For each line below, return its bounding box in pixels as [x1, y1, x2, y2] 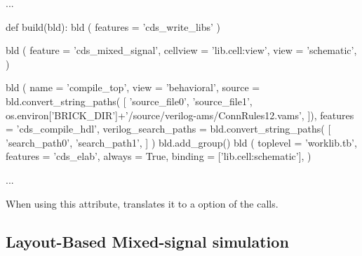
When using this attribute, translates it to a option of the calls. [6, 196, 279, 210]
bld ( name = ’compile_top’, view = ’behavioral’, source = [6, 80, 260, 95]
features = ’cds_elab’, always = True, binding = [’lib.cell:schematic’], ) [6, 149, 311, 163]
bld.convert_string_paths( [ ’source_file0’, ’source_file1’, [6, 93, 253, 108]
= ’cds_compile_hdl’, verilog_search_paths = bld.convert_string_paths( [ [6, 121, 331, 136]
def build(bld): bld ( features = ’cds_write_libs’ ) [6, 19, 221, 34]
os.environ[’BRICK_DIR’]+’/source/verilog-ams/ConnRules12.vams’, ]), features [6, 107, 354, 122]
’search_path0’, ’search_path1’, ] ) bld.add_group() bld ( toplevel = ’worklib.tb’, [6, 135, 357, 149]
